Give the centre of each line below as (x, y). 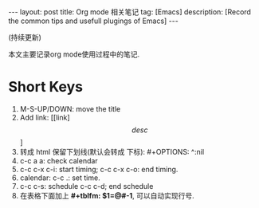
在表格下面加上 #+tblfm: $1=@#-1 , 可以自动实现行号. (107, 195)
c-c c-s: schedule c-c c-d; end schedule (86, 186)
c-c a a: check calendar (59, 160)
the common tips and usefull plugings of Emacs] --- (94, 21)
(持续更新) (25, 37)
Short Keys (46, 87)
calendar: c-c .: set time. (60, 178)
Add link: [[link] (45, 117)
